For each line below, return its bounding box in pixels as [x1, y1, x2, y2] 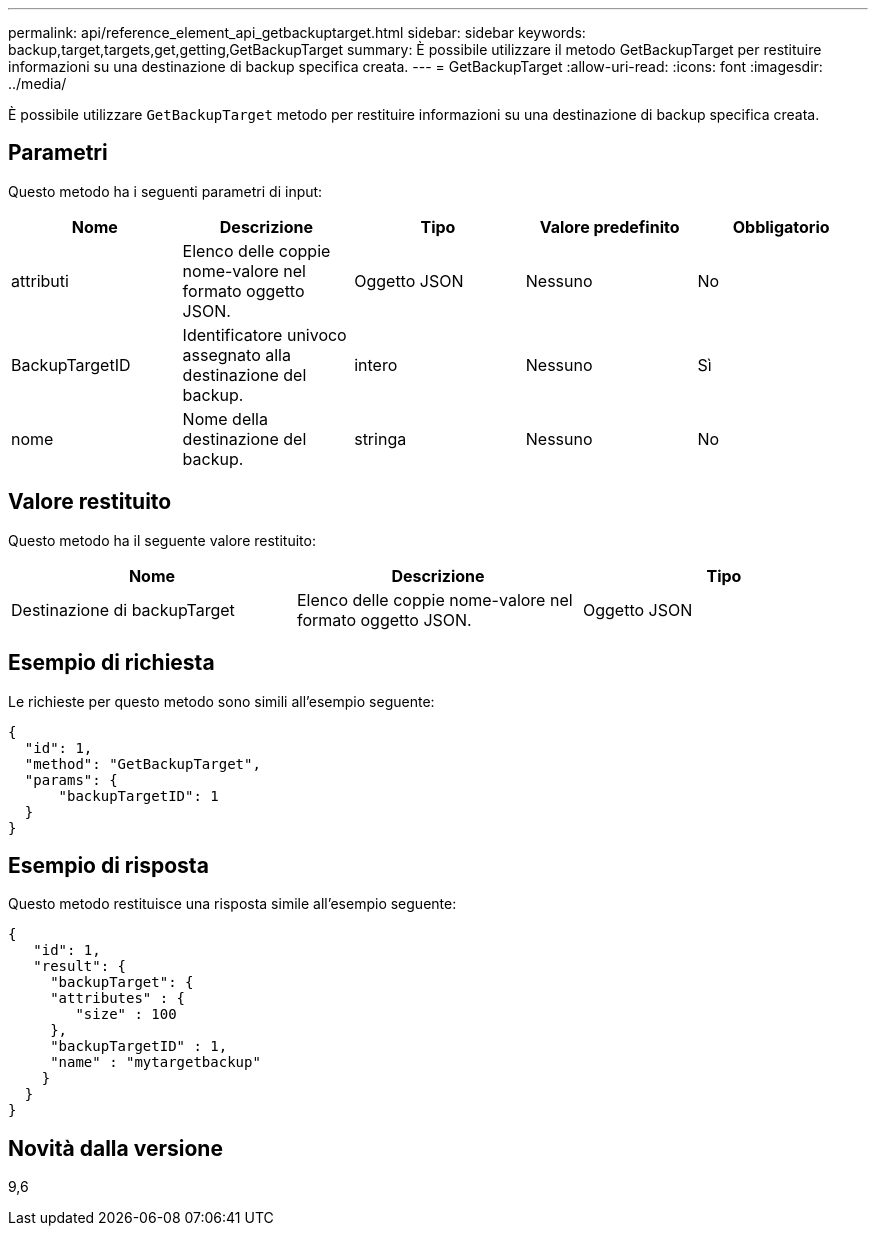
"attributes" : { [50, 990, 186, 1007]
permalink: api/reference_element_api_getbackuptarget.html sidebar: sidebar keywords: [8, 24, 586, 41]
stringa [354, 428, 407, 449]
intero [354, 354, 398, 375]
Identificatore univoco [182, 324, 347, 345]
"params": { [24, 771, 118, 788]
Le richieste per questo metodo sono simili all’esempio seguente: [8, 692, 435, 710]
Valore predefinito [539, 216, 680, 237]
